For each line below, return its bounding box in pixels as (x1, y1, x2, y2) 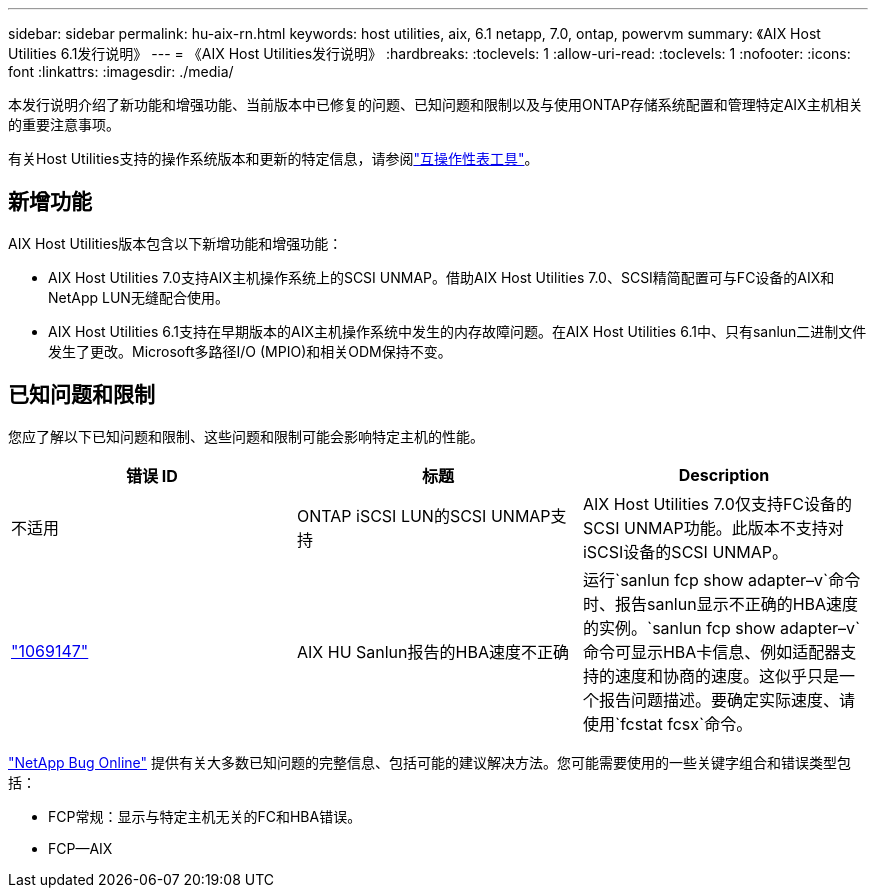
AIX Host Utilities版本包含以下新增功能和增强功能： (8, 234, 343, 252)
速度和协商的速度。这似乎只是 (614, 665, 839, 686)
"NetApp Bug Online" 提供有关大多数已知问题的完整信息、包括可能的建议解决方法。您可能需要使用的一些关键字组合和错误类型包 (8, 753, 851, 771)
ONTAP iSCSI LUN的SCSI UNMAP (296, 505, 551, 526)
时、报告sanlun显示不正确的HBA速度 (582, 593, 859, 614)
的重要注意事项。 (8, 116, 120, 133)
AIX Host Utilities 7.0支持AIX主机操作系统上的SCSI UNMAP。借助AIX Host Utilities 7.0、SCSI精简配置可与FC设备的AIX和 (48, 268, 835, 286)
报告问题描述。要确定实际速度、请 (598, 689, 855, 710)
